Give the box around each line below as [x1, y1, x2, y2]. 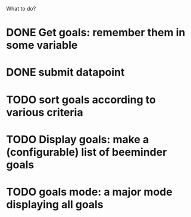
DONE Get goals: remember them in [6, 26, 186, 39]
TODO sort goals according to [6, 93, 156, 106]
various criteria [6, 105, 83, 119]
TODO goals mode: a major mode [6, 185, 173, 199]
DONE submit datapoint [6, 65, 125, 79]
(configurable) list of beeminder [6, 145, 167, 159]
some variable [6, 39, 78, 52]
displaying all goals [6, 197, 104, 211]
